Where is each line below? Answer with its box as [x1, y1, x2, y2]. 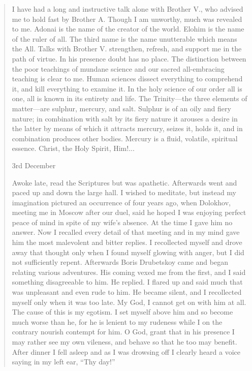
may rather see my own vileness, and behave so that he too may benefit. [12, 336, 237, 347]
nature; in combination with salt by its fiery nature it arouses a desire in [12, 113, 238, 123]
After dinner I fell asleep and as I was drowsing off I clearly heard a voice [12, 346, 241, 357]
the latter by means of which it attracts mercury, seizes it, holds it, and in [12, 123, 243, 134]
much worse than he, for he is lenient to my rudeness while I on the [12, 316, 223, 327]
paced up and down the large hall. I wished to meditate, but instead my [12, 187, 236, 198]
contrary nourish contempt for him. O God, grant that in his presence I [12, 326, 235, 337]
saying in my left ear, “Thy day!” [12, 356, 115, 367]
